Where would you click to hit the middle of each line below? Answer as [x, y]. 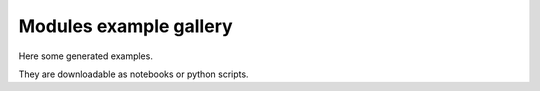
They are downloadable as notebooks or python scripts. [133, 74]
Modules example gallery [126, 26]
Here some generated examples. [86, 56]
